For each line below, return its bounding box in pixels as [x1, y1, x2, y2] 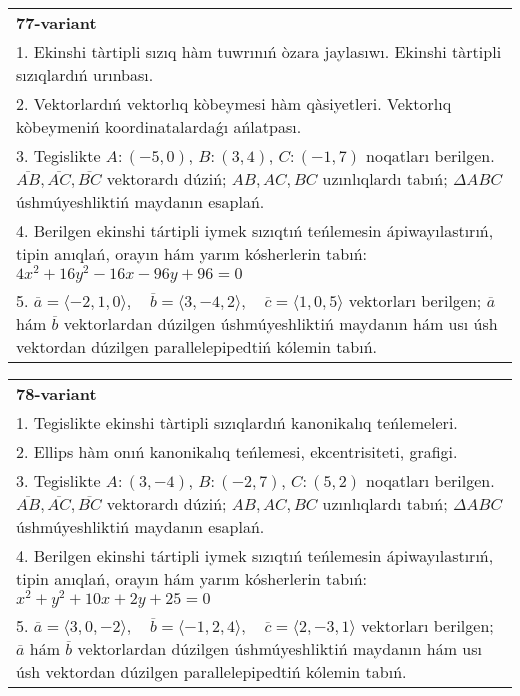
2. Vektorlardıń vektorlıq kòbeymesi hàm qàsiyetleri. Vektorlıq [16, 92, 452, 115]
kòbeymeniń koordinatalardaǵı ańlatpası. [16, 115, 302, 138]
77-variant [16, 11, 97, 34]
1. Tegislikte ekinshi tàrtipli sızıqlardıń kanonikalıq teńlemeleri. [16, 410, 458, 434]
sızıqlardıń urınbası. [16, 63, 154, 86]
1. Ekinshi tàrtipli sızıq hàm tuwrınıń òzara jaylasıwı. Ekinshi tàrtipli [16, 40, 502, 63]
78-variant [16, 381, 97, 405]
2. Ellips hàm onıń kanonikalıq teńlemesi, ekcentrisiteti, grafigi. [16, 439, 458, 463]
